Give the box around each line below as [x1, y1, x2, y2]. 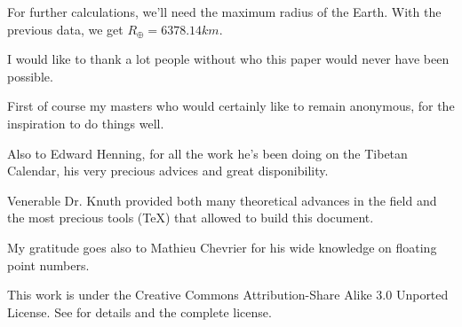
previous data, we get [7, 19, 123, 38]
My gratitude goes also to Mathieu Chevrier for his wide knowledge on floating [7, 237, 437, 256]
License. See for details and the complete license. [7, 302, 272, 321]
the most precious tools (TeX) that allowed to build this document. [7, 208, 374, 227]
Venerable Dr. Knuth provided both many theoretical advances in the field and [7, 191, 437, 209]
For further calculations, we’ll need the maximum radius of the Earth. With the [7, 3, 442, 20]
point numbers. [7, 255, 90, 274]
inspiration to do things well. [7, 113, 164, 132]
